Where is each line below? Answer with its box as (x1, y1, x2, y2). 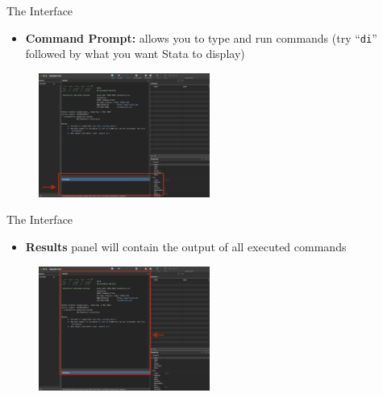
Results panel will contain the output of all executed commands (25, 238, 347, 255)
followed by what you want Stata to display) (25, 45, 245, 62)
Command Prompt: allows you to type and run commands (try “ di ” (25, 29, 377, 46)
